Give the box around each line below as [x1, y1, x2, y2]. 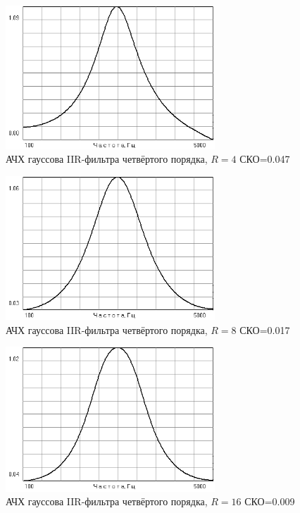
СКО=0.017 [239, 322, 290, 337]
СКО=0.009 [244, 494, 295, 509]
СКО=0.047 [239, 152, 290, 166]
